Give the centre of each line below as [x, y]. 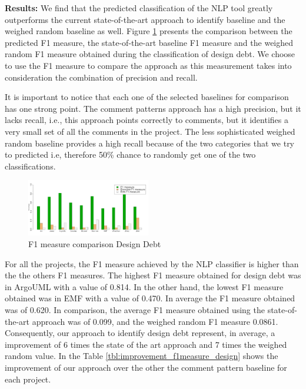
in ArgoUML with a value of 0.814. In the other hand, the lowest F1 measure [144, 286]
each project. [28, 379]
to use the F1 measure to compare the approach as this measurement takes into [148, 65]
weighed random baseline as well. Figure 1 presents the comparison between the [149, 31]
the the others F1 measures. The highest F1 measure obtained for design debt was [153, 275]
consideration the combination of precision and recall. [101, 77]
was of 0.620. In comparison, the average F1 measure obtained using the [135, 309]
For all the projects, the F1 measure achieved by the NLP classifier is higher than [152, 263]
